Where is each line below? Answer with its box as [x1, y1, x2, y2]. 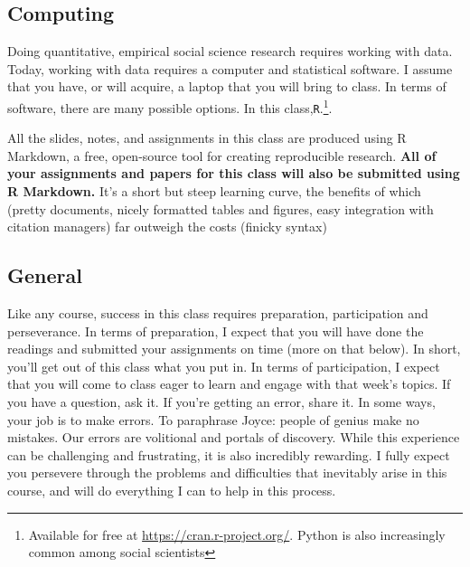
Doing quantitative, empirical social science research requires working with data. [7, 42, 453, 61]
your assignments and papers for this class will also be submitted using [7, 164, 460, 183]
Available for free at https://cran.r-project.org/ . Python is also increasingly [28, 524, 446, 543]
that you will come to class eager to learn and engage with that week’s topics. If [7, 374, 451, 393]
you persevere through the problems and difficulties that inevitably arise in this [7, 463, 447, 482]
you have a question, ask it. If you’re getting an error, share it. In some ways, [7, 392, 436, 411]
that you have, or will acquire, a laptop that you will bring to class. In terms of [7, 77, 446, 96]
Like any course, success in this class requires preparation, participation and [7, 304, 428, 323]
